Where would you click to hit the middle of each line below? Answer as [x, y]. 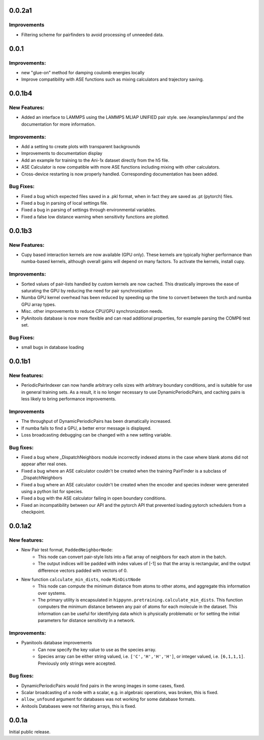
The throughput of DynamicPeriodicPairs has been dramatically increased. [96, 421]
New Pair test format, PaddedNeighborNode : [67, 550]
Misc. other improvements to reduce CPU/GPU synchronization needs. [92, 311]
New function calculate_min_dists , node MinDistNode [81, 579]
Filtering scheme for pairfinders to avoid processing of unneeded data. [92, 35]
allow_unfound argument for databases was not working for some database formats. [109, 699]
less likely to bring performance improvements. [69, 399]
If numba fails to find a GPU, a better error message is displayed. [86, 428]
